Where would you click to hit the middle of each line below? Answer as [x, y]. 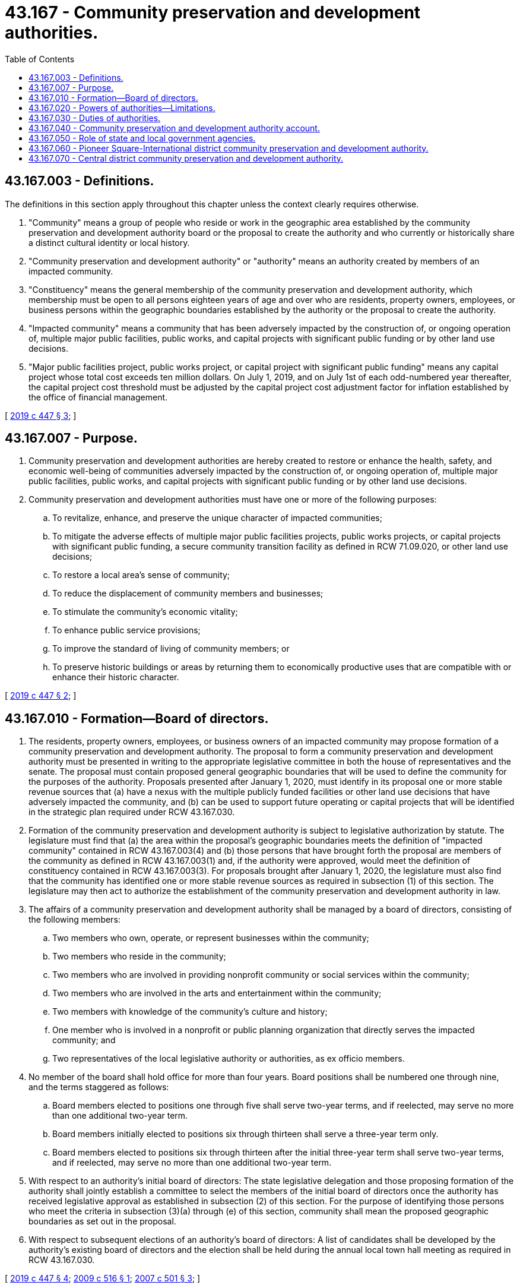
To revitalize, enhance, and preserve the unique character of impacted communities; [217, 518]
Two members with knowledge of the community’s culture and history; [190, 1012]
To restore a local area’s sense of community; [141, 575]
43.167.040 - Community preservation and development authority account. [174, 128]
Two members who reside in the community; [139, 956]
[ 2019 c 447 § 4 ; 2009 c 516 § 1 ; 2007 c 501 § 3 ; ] [103, 1278]
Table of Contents [40, 59]
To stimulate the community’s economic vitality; [145, 612]
